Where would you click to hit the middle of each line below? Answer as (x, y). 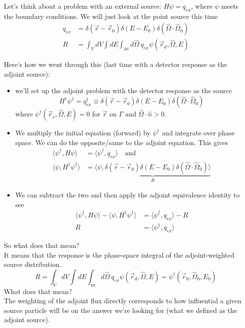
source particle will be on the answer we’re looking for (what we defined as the (121, 310)
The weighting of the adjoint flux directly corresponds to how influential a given (123, 301)
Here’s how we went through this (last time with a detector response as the (115, 64)
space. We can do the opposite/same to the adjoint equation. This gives (122, 142)
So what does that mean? (42, 245)
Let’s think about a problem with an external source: (83, 6)
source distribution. (33, 264)
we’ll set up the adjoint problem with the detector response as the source (123, 90)
